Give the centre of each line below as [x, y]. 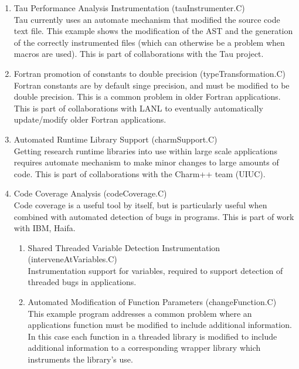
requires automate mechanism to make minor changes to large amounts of [146, 162]
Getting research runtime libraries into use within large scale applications [145, 150]
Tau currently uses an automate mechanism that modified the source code [147, 19]
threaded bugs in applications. [82, 282]
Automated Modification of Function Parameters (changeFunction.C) [152, 302]
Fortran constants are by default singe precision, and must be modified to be [152, 85]
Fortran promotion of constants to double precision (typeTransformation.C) [149, 73]
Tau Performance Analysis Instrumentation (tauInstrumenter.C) [129, 8]
